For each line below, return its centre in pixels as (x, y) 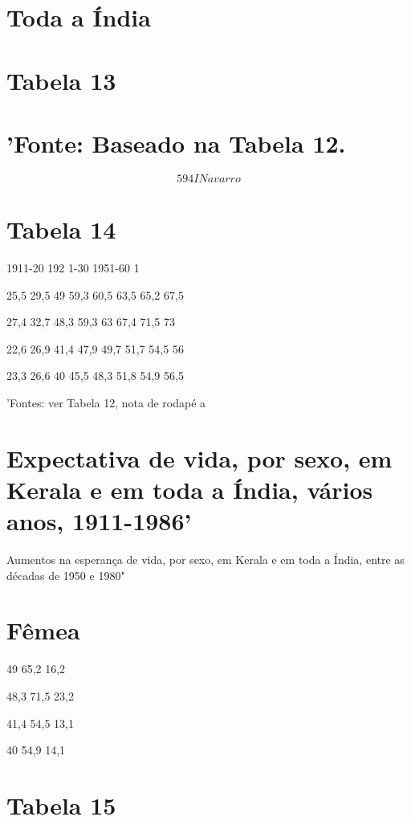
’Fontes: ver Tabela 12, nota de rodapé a (106, 402)
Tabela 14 (61, 229)
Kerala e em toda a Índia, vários (190, 489)
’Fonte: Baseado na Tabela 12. (176, 143)
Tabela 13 (61, 80)
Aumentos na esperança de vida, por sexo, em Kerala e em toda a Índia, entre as (205, 560)
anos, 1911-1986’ (99, 521)
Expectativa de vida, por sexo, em (199, 457)
